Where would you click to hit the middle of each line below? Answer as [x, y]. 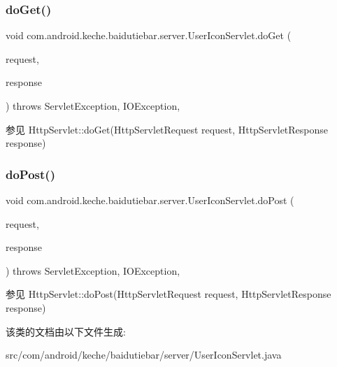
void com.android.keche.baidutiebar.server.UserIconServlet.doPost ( [150, 200]
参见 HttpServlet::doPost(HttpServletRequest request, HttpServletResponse [168, 294]
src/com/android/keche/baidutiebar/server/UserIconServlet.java [144, 355]
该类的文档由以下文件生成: [66, 331]
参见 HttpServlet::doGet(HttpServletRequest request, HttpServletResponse [167, 129]
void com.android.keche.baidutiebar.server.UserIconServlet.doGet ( [149, 35]
